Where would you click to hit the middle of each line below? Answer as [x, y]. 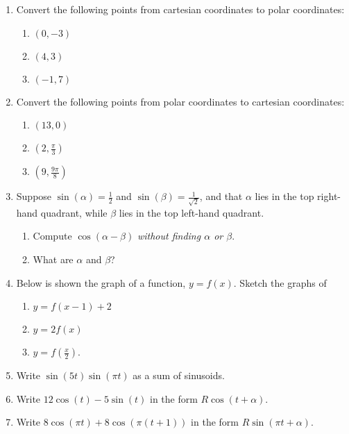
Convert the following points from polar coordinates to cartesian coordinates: [180, 101]
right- [329, 196]
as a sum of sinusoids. [179, 375]
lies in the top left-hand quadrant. [191, 212]
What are [53, 259]
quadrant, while [74, 212]
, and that [221, 196]
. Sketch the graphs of [280, 282]
